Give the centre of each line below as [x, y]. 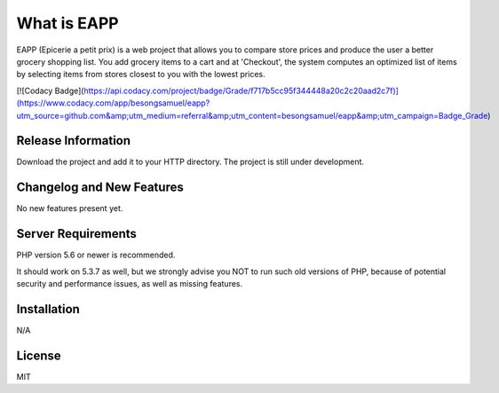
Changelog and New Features [100, 188]
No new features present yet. [70, 208]
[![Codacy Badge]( [50, 90]
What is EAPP [67, 23]
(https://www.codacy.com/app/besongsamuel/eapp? [113, 103]
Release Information [74, 141]
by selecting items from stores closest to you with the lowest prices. [141, 75]
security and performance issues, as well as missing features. [130, 283]
